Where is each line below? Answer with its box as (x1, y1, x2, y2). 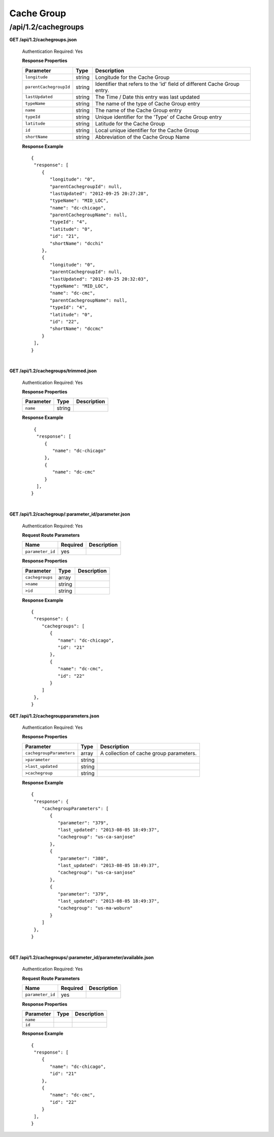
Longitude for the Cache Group (95, 74, 170, 81)
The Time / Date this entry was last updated (95, 93, 200, 100)
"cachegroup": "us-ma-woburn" (57, 905, 133, 911)
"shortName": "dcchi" (50, 241, 104, 246)
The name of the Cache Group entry (95, 107, 182, 114)
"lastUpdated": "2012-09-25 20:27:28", (50, 191, 149, 196)
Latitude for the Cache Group (95, 120, 165, 127)
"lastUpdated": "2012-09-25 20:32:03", (50, 276, 149, 282)
